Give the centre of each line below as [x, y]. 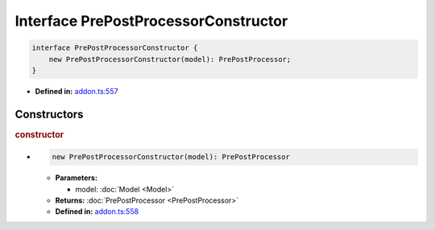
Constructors [49, 114]
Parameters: [77, 178]
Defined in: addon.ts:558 [97, 212]
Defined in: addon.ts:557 [77, 91]
